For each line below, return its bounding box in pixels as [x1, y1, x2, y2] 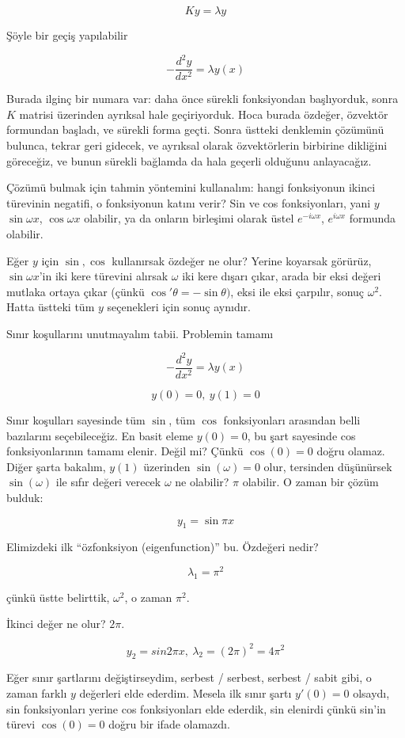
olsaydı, [353, 684, 390, 701]
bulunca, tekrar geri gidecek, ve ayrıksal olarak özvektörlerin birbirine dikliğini [6, 136, 388, 153]
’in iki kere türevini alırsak [39, 268, 168, 284]
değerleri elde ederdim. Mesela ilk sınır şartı [79, 684, 292, 701]
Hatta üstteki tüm [6, 299, 95, 315]
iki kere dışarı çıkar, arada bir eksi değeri [182, 268, 381, 284]
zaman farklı [6, 684, 67, 701]
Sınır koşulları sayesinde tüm [6, 412, 146, 428]
